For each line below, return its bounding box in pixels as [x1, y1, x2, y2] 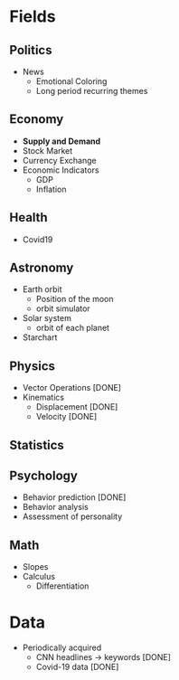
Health [9, 210, 48, 225]
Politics [9, 42, 52, 58]
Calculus [22, 571, 56, 582]
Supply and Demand [22, 136, 101, 146]
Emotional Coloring [35, 76, 108, 87]
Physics [9, 358, 56, 373]
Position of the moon [35, 294, 115, 305]
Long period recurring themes [35, 86, 148, 96]
